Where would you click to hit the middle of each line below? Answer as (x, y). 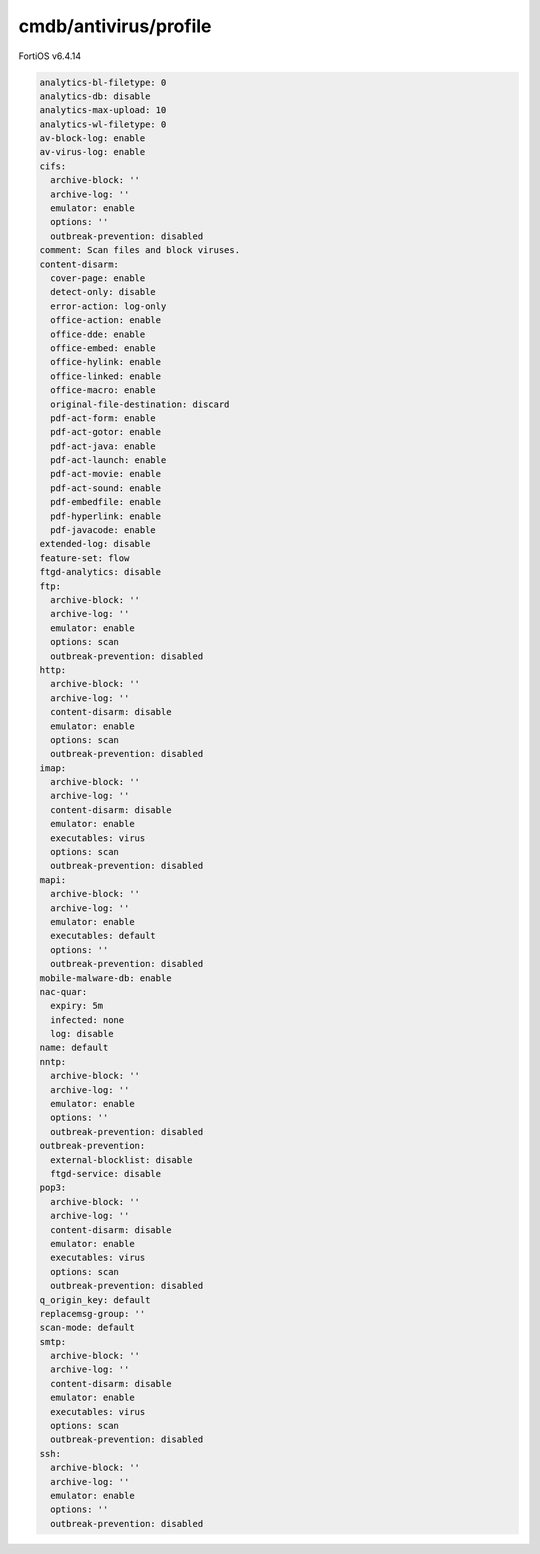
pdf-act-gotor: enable (106, 432)
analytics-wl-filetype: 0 (103, 124)
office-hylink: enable (106, 362)
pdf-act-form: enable (103, 418)
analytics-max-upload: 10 (103, 110)
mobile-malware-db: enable (105, 978)
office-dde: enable (98, 334)
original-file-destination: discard (140, 404)
